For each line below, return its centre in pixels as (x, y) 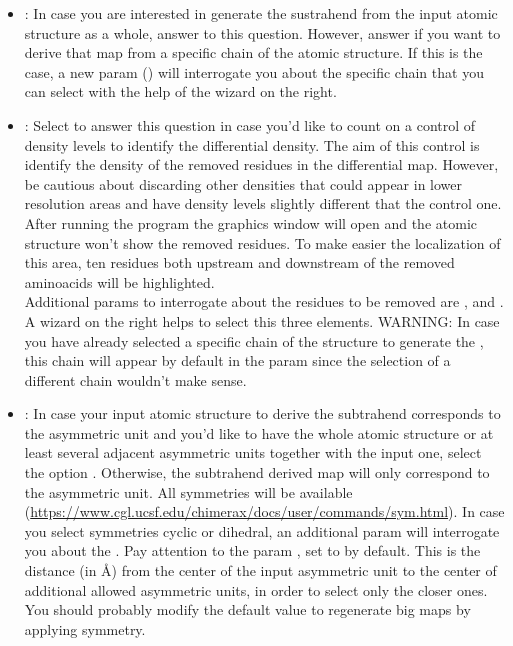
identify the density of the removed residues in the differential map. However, (261, 164)
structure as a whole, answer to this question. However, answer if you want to (262, 32)
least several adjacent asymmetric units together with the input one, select (253, 452)
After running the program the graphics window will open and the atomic (250, 222)
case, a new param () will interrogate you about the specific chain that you (254, 71)
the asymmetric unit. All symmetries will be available (188, 491)
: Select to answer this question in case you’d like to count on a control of (250, 124)
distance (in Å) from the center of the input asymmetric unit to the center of (260, 570)
